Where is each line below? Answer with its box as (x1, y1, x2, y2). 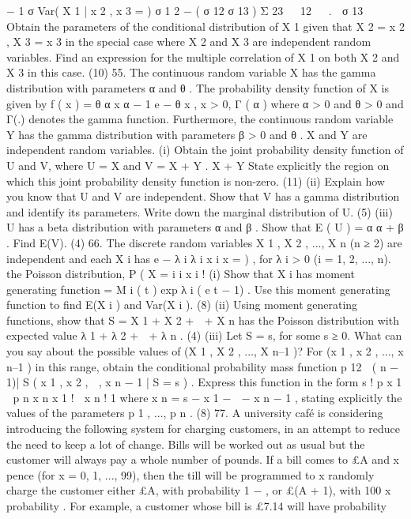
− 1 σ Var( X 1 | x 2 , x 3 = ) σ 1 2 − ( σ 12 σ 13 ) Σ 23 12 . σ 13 (6, 2, 364, 18)
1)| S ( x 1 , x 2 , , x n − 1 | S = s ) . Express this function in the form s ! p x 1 (6, 374, 402, 390)
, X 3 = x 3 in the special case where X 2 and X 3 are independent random (6, 33, 371, 50)
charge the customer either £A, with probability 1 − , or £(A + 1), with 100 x (6, 482, 391, 498)
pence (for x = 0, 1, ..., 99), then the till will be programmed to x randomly (6, 466, 375, 483)
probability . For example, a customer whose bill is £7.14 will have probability (6, 498, 386, 513)
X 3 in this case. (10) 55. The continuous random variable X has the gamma (6, 64, 376, 81)
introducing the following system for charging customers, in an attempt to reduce (6, 420, 400, 437)
